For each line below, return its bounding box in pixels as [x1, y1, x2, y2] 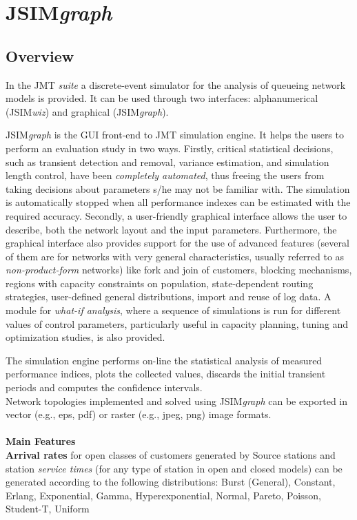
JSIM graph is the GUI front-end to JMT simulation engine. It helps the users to [6, 127, 344, 142]
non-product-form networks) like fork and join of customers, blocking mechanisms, [6, 262, 352, 277]
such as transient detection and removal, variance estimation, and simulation [6, 154, 329, 169]
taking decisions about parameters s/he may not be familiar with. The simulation [6, 181, 350, 196]
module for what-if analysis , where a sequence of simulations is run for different [6, 303, 341, 318]
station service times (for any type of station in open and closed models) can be [6, 461, 343, 475]
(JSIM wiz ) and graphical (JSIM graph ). [6, 104, 169, 118]
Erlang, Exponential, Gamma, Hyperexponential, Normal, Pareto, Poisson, [6, 488, 321, 502]
